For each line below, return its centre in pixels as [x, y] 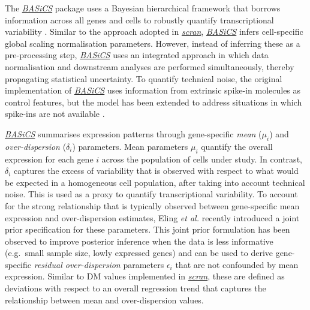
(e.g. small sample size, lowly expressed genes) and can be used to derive [139, 253]
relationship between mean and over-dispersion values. [104, 300]
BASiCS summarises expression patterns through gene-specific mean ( [133, 133]
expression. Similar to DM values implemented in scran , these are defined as [145, 276]
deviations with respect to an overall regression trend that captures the [136, 288]
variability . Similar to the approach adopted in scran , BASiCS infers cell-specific [154, 31]
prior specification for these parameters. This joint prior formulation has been [148, 229]
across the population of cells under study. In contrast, [202, 159]
